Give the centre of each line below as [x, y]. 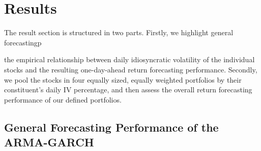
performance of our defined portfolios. [63, 99]
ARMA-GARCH [49, 142]
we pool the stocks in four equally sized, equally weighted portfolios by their [123, 79]
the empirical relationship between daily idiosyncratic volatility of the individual [129, 59]
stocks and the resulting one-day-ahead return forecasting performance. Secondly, [131, 69]
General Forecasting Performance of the [111, 127]
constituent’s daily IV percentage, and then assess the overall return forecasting [128, 90]
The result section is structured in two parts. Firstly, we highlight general [119, 32]
